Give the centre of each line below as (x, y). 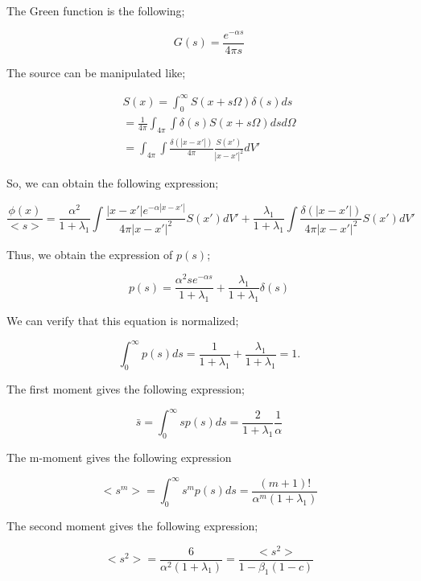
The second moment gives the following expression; (132, 525)
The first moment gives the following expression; (126, 389)
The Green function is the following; (96, 10)
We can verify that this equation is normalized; (123, 321)
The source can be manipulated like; (96, 72)
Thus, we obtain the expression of (90, 254)
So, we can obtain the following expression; (113, 183)
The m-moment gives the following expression (119, 457)
